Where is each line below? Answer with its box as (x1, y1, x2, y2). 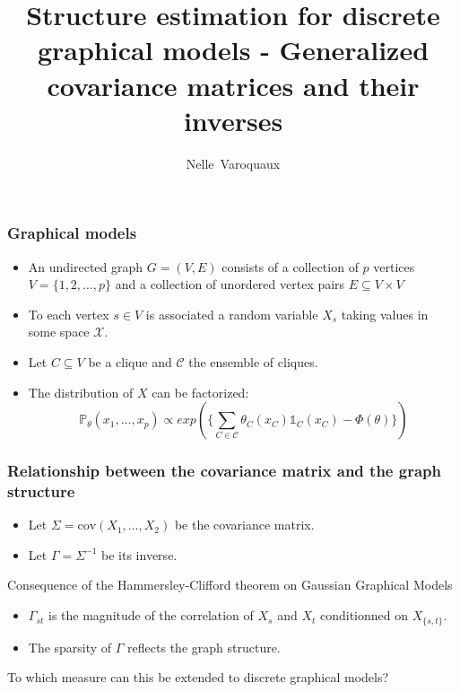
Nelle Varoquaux (186, 153, 281, 172)
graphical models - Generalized (37, 31, 430, 68)
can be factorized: (152, 382, 249, 401)
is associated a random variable (145, 304, 318, 323)
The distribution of (28, 382, 134, 401)
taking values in (341, 304, 429, 323)
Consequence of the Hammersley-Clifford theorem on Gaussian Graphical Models (7, 575, 453, 594)
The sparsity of (28, 637, 112, 656)
